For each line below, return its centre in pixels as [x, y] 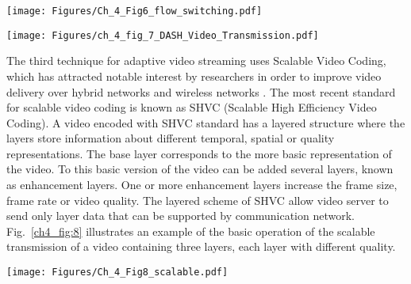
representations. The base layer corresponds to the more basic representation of [199, 153]
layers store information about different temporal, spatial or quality [171, 138]
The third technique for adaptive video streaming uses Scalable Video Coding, [196, 61]
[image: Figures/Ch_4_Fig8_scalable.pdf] [117, 273]
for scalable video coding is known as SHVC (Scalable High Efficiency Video [192, 107]
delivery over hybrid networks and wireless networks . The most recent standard [201, 91]
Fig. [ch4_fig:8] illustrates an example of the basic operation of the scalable [191, 231]
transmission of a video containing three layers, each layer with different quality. [201, 246]
